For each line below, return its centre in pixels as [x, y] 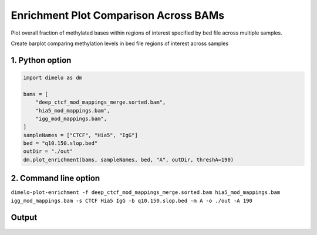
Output [24, 217]
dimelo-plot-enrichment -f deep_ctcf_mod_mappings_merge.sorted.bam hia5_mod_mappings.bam [146, 193]
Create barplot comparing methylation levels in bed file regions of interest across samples [120, 43]
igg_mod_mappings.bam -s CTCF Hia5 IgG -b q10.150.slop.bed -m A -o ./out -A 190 [131, 200]
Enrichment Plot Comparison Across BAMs [118, 15]
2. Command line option [55, 178]
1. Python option [41, 60]
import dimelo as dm [53, 77]
